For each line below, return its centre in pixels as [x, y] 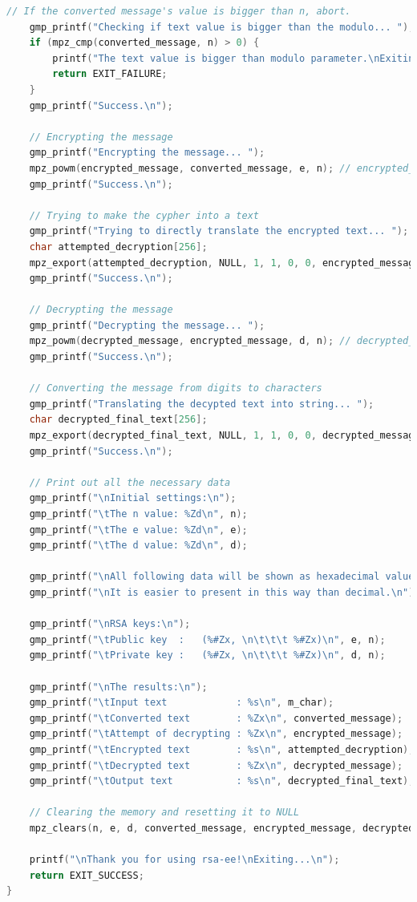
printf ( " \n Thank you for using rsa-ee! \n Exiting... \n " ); [184, 860]
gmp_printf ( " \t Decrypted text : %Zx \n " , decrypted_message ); [216, 765]
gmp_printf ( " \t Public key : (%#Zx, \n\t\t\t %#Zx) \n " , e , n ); [207, 639]
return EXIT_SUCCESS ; [87, 875]
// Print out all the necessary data [130, 482]
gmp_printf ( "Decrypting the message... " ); [147, 325]
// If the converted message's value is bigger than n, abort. [179, 11]
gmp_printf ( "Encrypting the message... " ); [147, 153]
